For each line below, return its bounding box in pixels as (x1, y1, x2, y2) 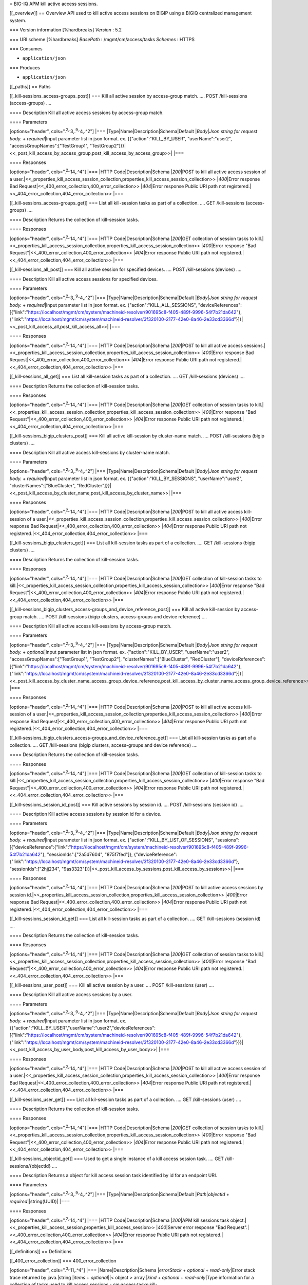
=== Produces (9, 64, 41, 70)
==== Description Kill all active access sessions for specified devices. (9, 276, 158, 282)
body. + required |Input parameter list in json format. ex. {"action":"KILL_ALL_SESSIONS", (9, 302, 197, 308)
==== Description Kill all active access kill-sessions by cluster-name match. (9, 449, 170, 455)
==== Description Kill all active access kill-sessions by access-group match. (9, 622, 172, 629)
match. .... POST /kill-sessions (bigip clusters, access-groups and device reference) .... (23, 613, 207, 619)
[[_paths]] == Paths (9, 83, 51, 89)
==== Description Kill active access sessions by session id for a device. (9, 811, 162, 817)
